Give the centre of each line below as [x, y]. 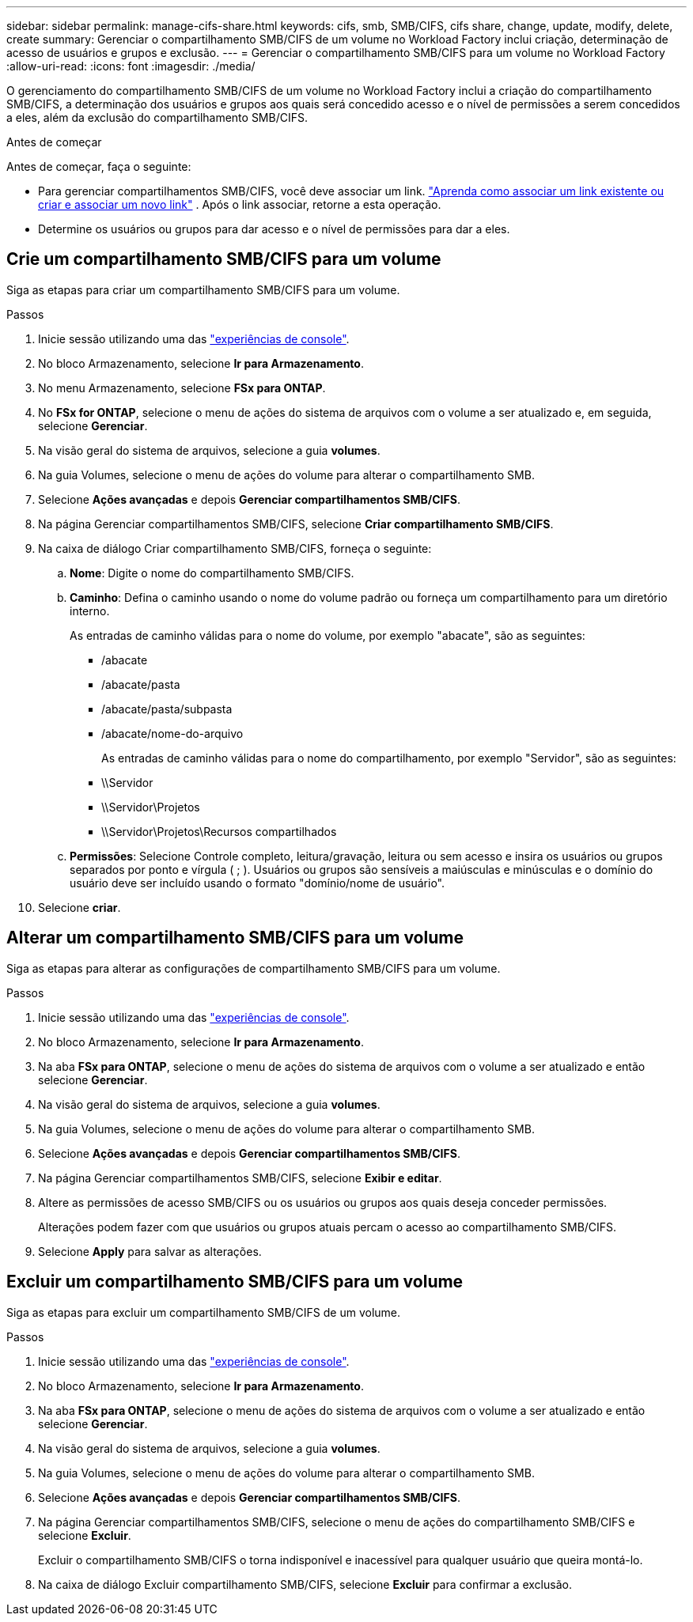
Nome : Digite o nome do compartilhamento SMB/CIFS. [212, 573]
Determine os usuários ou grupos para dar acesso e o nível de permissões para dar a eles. [274, 229]
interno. [90, 611]
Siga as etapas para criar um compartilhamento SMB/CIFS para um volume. [203, 289]
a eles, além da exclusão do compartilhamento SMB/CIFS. [157, 117]
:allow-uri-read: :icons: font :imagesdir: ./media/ [131, 66]
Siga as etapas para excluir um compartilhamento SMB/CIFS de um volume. [204, 1312]
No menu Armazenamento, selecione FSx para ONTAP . [182, 388]
